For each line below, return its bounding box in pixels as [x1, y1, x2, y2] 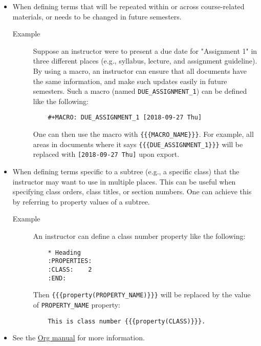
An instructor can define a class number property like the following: [33, 231, 246, 241]
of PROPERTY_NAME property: [33, 299, 120, 310]
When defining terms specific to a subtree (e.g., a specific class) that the [12, 166, 240, 177]
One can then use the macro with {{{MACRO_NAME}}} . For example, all [33, 129, 254, 139]
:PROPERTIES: [48, 257, 92, 265]
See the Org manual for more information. [12, 332, 145, 343]
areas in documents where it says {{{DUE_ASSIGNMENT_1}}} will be [33, 138, 243, 149]
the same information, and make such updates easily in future [33, 75, 227, 86]
